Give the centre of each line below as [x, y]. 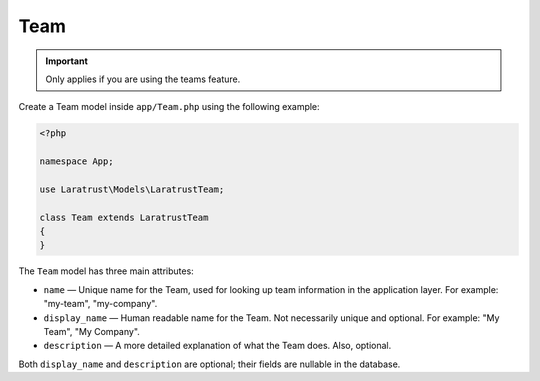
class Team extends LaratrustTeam [124, 217]
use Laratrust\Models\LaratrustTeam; [132, 189]
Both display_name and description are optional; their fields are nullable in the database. [209, 364]
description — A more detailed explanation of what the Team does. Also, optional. [217, 346]
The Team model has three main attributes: [106, 271]
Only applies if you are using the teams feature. [143, 79]
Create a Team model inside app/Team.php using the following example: [169, 107]
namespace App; [76, 161]
